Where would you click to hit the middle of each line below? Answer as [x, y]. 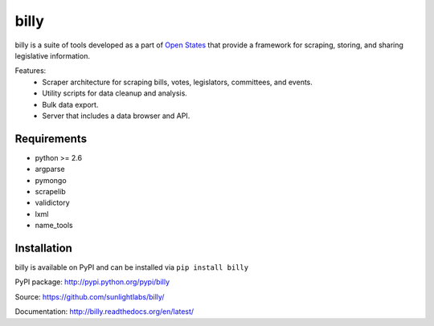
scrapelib [50, 191]
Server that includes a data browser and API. [116, 116]
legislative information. [52, 55]
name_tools [54, 226]
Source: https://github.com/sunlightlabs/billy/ [90, 296]
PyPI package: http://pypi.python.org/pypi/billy [92, 282]
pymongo [51, 180]
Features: [31, 71]
